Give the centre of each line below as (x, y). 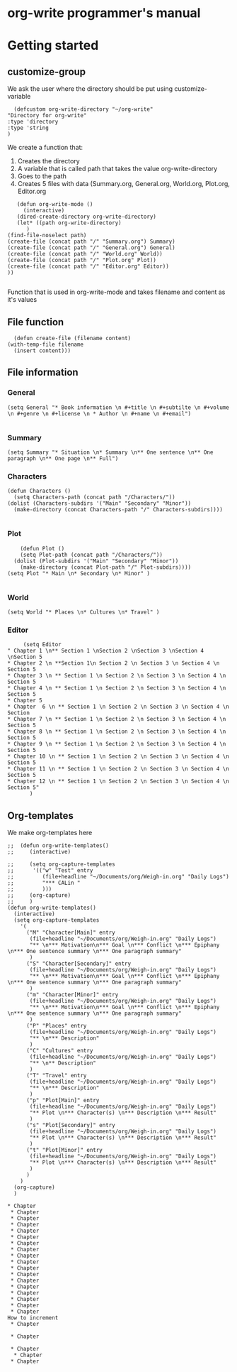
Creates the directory (48, 161)
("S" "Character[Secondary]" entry (79, 964)
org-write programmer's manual (104, 13)
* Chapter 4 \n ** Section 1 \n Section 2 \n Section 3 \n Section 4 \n (117, 688)
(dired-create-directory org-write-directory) (87, 217)
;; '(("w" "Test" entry (50, 870)
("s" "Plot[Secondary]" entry (70, 1125)
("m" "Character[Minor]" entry (72, 995)
